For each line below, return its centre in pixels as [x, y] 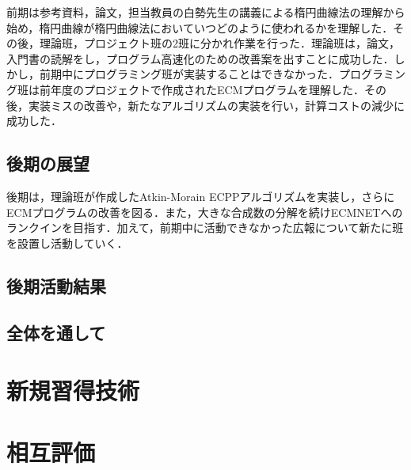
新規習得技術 [73, 390]
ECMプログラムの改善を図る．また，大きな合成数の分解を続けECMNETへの [205, 212]
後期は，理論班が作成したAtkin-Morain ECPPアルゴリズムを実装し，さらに [201, 196]
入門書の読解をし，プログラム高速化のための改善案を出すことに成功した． [200, 58]
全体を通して [56, 332]
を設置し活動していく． [67, 243]
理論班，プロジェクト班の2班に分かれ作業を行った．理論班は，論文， [219, 43]
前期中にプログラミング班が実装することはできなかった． [189, 74]
